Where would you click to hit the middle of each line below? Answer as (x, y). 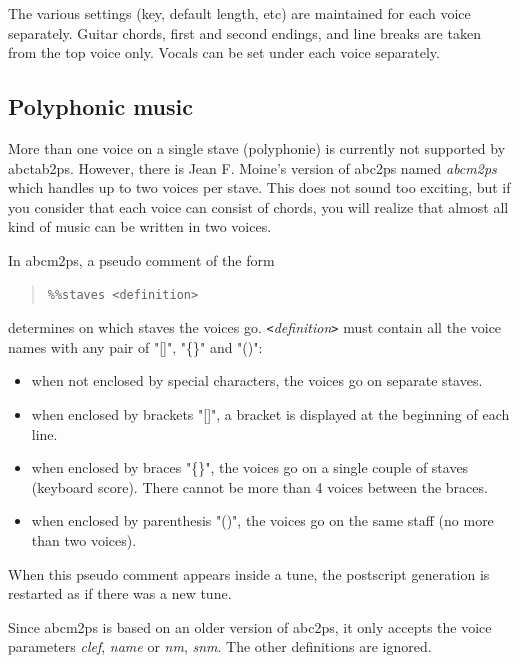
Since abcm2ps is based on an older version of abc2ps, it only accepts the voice (250, 626)
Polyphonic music (100, 106)
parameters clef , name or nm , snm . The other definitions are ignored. (220, 646)
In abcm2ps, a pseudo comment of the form (141, 259)
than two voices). (84, 539)
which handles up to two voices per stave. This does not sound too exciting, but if (259, 187)
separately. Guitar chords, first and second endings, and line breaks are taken (244, 32)
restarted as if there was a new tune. (120, 593)
